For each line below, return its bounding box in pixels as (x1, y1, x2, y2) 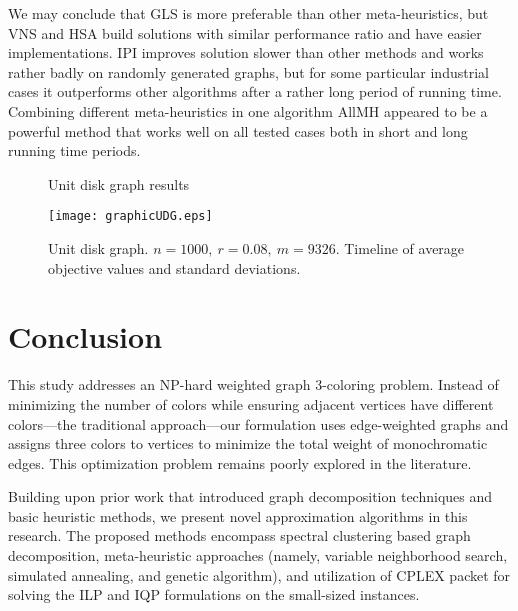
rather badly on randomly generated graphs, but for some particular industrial (8, 61, 489, 82)
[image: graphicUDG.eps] (48, 209, 213, 224)
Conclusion (8, 316, 163, 357)
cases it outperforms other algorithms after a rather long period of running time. (8, 81, 502, 102)
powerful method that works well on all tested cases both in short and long (8, 120, 468, 141)
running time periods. (8, 140, 141, 161)
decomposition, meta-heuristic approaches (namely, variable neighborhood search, (8, 545, 508, 566)
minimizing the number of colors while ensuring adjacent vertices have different (8, 393, 494, 414)
